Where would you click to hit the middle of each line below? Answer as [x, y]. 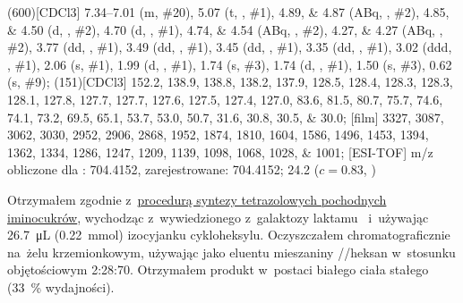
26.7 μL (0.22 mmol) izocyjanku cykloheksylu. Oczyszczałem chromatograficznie [229, 235]
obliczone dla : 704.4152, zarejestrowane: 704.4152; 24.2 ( [163, 169]
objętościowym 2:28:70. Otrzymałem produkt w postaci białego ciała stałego [218, 269]
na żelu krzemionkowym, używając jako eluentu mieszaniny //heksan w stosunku [231, 252]
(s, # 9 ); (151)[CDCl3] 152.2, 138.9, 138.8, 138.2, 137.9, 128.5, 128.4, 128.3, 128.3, [230, 82]
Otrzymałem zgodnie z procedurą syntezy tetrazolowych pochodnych [197, 199]
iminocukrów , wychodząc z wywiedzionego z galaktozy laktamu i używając [218, 217]
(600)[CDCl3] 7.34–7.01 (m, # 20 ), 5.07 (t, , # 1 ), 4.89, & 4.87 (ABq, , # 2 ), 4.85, [228, 12]
